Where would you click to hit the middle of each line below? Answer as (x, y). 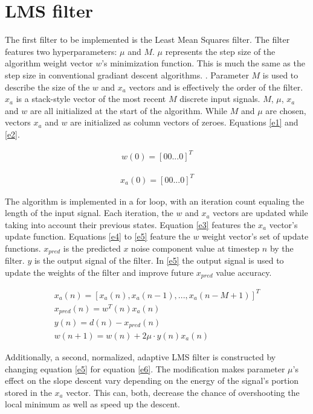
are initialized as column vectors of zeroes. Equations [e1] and (184, 122)
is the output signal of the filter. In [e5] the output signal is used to (159, 260)
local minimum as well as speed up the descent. (92, 404)
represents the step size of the (220, 51)
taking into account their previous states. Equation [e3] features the (130, 224)
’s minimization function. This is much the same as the (203, 63)
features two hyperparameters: (61, 51)
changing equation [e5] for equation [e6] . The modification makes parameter (145, 368)
